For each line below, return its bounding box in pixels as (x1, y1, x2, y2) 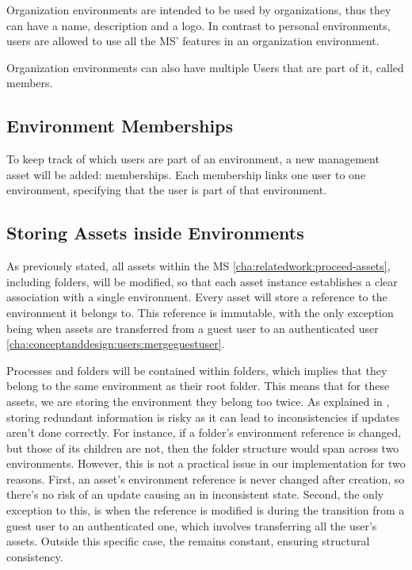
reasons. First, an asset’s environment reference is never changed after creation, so (6, 470, 405, 487)
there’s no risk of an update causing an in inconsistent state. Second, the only (6, 486, 384, 503)
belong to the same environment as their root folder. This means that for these (6, 377, 390, 394)
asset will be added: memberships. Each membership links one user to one (6, 166, 366, 182)
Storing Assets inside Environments (6, 220, 304, 245)
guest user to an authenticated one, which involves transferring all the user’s (6, 517, 377, 534)
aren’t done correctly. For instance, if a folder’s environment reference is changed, (6, 424, 402, 441)
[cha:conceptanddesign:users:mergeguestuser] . (6, 335, 225, 352)
